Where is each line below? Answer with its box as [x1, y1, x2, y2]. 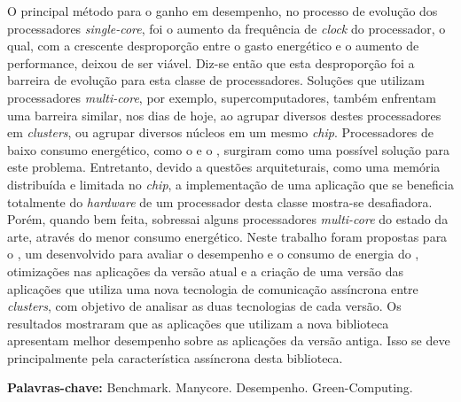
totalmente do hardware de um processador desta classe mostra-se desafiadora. [7, 192, 433, 211]
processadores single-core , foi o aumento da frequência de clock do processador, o [7, 19, 446, 37]
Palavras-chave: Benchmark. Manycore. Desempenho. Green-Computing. [7, 378, 413, 397]
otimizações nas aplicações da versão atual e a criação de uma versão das [7, 261, 403, 280]
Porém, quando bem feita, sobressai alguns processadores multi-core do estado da [7, 210, 449, 228]
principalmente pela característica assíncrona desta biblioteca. [7, 348, 343, 367]
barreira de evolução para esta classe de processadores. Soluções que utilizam [7, 71, 425, 89]
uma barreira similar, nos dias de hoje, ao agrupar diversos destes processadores [7, 105, 441, 124]
